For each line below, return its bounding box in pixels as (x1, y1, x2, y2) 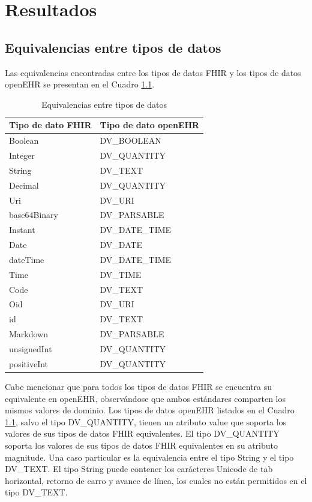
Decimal (9, 179, 39, 191)
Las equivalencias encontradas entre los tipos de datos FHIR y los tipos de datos (5, 66, 301, 78)
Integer (9, 149, 35, 162)
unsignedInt (9, 343, 52, 355)
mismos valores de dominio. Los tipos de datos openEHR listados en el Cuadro (5, 404, 295, 416)
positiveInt (9, 357, 49, 370)
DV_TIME (100, 268, 142, 280)
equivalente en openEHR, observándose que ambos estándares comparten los (5, 392, 286, 404)
